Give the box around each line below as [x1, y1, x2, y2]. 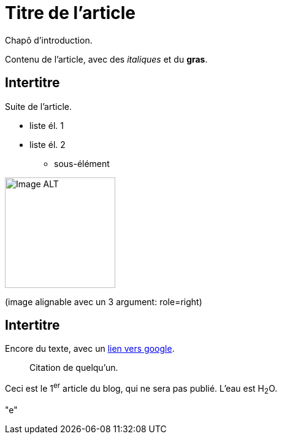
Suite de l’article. [5, 101, 72, 112]
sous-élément [54, 158, 110, 169]
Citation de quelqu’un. [29, 362, 118, 373]
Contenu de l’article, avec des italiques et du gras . [5, 53, 208, 64]
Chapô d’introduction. [5, 34, 93, 45]
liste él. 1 [29, 120, 64, 131]
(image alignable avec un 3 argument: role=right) [5, 296, 202, 307]
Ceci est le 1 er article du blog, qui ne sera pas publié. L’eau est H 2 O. [5, 381, 278, 396]
